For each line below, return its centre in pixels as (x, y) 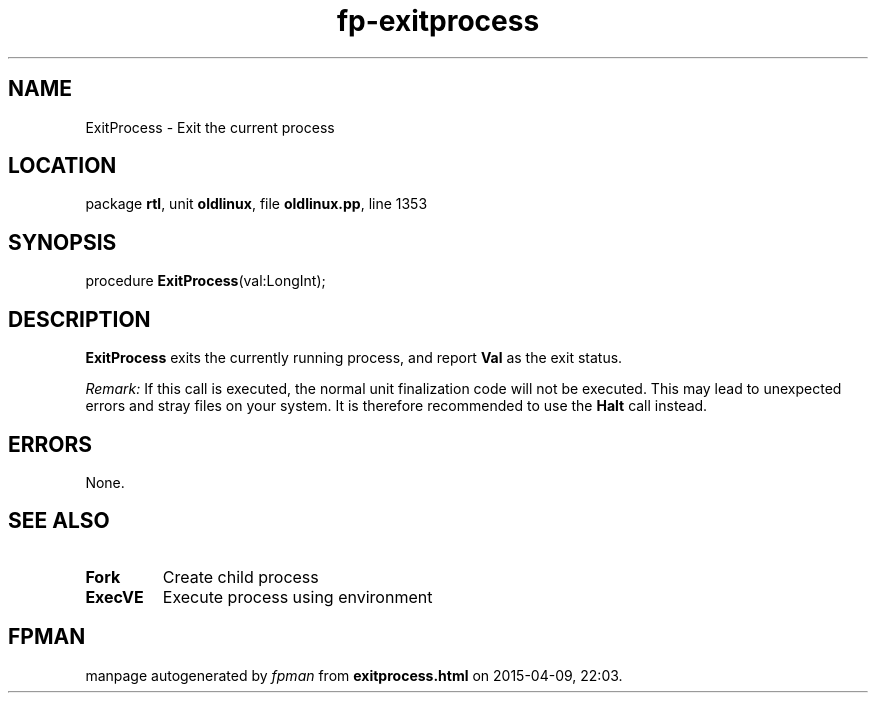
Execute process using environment (297, 596)
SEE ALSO (59, 521)
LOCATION (62, 166)
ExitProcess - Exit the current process (210, 127)
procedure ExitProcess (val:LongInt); (205, 281)
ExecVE (114, 596)
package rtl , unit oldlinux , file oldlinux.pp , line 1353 (256, 204)
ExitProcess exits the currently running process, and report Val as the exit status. (354, 358)
